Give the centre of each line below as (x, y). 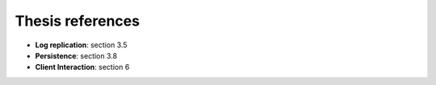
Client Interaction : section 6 (82, 67)
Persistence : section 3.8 (76, 55)
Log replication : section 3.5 (82, 45)
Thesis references (78, 21)
